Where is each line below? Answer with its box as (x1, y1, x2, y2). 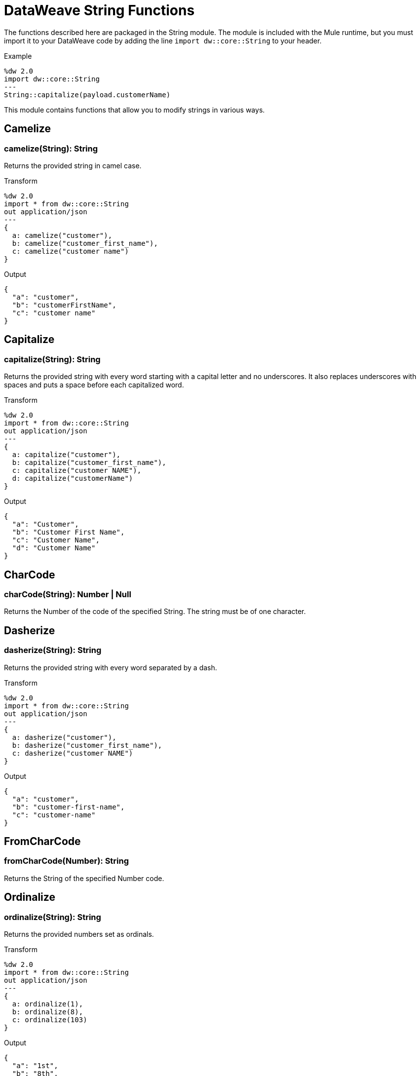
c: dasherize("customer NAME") (12, 749, 133, 757)
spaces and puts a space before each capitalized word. (4, 381, 184, 389)
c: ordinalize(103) (12, 1016, 87, 1024)
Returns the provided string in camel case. (4, 161, 142, 170)
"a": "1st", (12, 1062, 58, 1070)
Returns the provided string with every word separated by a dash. (4, 663, 217, 672)
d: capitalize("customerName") (12, 474, 133, 483)
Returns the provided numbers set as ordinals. (4, 930, 154, 939)
